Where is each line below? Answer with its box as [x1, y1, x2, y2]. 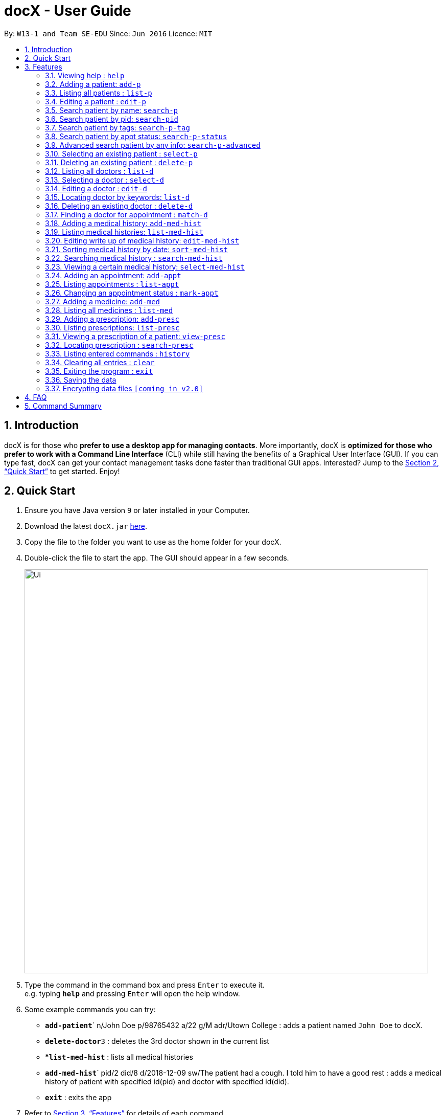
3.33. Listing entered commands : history [45, 349, 190, 358]
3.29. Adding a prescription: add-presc [45, 314, 179, 323]
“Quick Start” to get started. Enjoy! [4, 466, 120, 476]
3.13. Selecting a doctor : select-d [45, 175, 164, 184]
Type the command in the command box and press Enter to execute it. [25, 980, 265, 990]
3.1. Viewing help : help [45, 71, 125, 80]
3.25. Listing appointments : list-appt [45, 279, 179, 288]
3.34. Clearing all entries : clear [45, 358, 155, 367]
